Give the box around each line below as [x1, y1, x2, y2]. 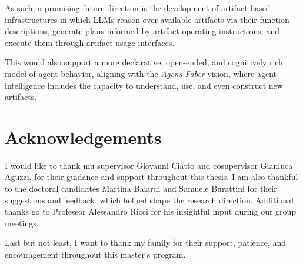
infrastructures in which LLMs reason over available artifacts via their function [5, 13, 289, 25]
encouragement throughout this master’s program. [5, 248, 186, 260]
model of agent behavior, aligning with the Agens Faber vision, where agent [5, 67, 277, 79]
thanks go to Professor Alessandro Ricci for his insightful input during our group [5, 205, 297, 218]
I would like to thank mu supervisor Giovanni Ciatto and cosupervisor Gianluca [5, 159, 293, 171]
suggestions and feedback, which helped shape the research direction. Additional [5, 193, 294, 206]
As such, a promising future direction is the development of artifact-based [5, 2, 271, 14]
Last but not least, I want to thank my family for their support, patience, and [5, 236, 287, 249]
